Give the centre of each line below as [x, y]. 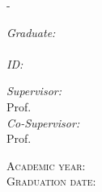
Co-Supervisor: [43, 122]
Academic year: [46, 165]
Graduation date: [51, 181]
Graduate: [31, 32]
